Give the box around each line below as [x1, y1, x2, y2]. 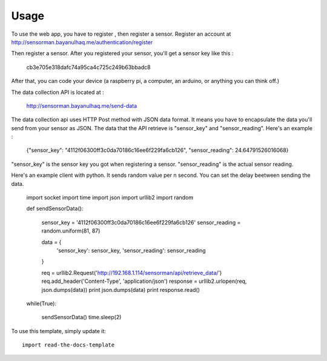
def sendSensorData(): [26, 205, 84, 212]
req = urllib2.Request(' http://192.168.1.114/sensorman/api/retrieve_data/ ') [41, 269, 222, 276]
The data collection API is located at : [11, 88, 104, 96]
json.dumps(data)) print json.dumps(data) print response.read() [41, 286, 200, 293]
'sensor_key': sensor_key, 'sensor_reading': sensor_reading [56, 247, 206, 254]
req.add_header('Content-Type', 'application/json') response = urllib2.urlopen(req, [41, 277, 247, 285]
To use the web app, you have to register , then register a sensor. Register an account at [11, 30, 231, 38]
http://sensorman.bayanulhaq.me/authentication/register [11, 38, 153, 45]
